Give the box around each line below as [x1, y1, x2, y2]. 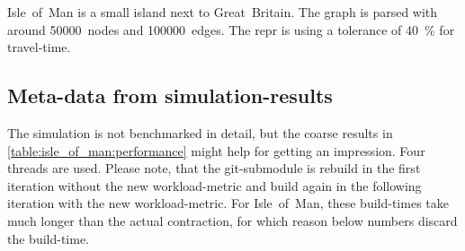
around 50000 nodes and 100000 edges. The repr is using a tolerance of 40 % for [7, 20, 455, 39]
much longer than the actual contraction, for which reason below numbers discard [7, 211, 458, 229]
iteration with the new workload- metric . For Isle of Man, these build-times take [7, 194, 449, 212]
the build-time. [7, 229, 90, 247]
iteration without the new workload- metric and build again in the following [7, 176, 422, 195]
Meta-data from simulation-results [7, 82, 333, 109]
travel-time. [7, 38, 71, 56]
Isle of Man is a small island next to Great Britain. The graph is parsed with [7, 3, 438, 21]
